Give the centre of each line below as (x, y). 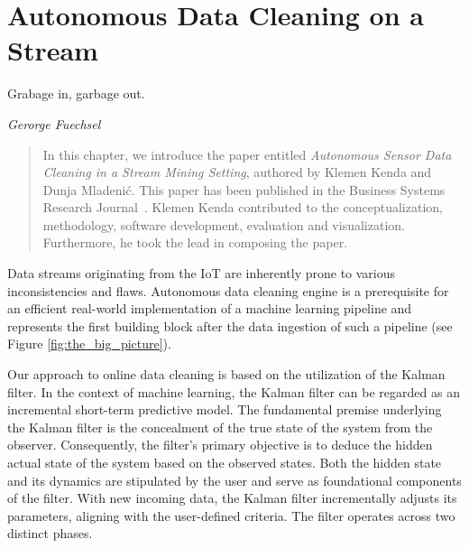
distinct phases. (50, 533)
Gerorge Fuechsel (54, 123)
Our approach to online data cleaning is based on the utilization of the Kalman (226, 374)
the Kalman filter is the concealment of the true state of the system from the (220, 427)
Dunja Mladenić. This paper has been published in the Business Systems (244, 189)
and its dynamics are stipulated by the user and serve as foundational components (234, 480)
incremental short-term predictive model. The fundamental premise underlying (225, 409)
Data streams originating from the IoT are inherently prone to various (202, 273)
